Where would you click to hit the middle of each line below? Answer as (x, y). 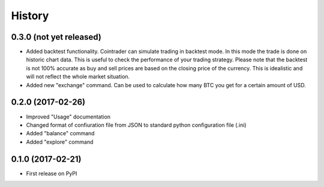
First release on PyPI (52, 173)
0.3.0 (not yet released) (56, 37)
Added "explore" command (60, 142)
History (30, 16)
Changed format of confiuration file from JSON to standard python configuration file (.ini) (136, 125)
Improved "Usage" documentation (68, 117)
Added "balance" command (61, 133)
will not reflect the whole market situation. (78, 77)
